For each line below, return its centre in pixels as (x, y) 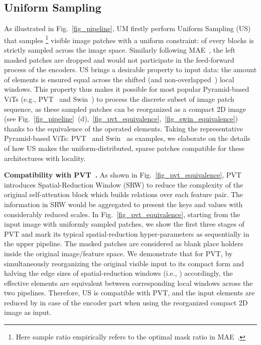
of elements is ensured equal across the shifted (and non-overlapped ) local (119, 79)
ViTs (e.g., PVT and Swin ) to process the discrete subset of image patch (119, 99)
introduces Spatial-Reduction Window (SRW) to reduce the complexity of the (124, 184)
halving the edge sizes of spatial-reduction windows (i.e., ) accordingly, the (118, 273)
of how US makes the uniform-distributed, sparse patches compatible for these (124, 148)
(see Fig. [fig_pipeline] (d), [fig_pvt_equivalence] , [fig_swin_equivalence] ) (121, 119)
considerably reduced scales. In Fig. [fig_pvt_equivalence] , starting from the (122, 214)
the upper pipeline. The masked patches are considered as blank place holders (124, 243)
